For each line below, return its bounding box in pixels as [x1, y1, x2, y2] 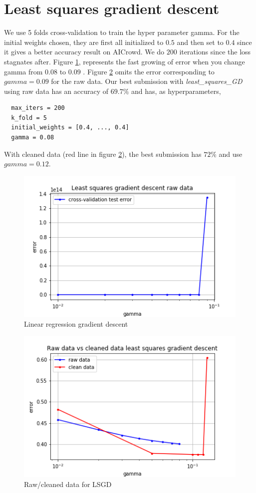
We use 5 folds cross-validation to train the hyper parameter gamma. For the [4, 27, 240, 37]
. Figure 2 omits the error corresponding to [83, 66, 215, 76]
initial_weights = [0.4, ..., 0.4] [11, 124, 129, 131]
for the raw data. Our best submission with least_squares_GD [51, 76, 243, 86]
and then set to [177, 36, 224, 47]
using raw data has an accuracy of [4, 85, 109, 96]
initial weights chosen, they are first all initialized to [4, 36, 164, 47]
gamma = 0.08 [11, 134, 54, 141]
